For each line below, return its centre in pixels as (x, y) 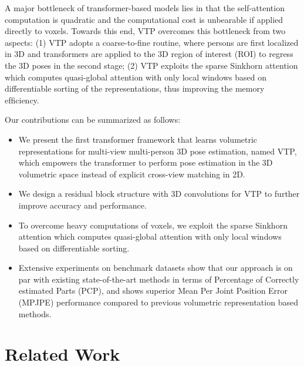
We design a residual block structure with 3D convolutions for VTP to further (159, 194)
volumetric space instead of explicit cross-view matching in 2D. (132, 174)
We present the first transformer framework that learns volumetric (138, 139)
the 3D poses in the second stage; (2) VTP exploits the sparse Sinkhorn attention (151, 65)
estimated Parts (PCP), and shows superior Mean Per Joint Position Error (153, 291)
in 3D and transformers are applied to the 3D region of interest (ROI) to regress (149, 54)
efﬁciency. (22, 100)
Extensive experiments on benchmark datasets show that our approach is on (156, 268)
